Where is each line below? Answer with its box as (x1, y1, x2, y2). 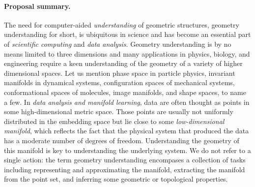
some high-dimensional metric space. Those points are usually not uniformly (4, 106, 233, 117)
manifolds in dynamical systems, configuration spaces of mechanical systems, (4, 77, 235, 88)
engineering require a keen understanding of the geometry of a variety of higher (4, 58, 243, 68)
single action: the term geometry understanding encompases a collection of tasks (4, 155, 246, 165)
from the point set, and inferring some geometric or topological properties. (4, 174, 228, 184)
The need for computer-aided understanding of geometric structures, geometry (4, 19, 239, 30)
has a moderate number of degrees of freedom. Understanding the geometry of (4, 135, 239, 145)
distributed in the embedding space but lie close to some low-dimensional (4, 116, 225, 126)
